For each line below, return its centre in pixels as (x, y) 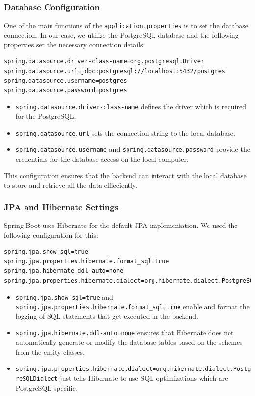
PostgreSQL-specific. (46, 387)
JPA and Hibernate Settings (61, 207)
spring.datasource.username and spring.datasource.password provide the (133, 149)
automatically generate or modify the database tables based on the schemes (129, 342)
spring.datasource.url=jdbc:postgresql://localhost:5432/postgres (115, 71)
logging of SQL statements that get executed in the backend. (107, 316)
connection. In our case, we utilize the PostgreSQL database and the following (121, 35)
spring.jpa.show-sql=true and (64, 297)
